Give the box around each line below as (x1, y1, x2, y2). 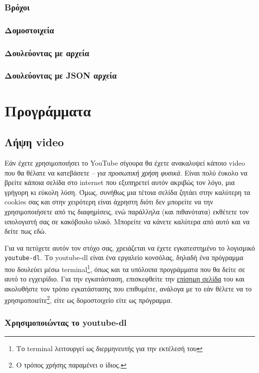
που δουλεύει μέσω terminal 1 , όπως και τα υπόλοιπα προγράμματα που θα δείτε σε (4, 262, 245, 274)
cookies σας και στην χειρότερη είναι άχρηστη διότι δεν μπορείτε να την (4, 196, 213, 207)
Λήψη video (4, 134, 64, 150)
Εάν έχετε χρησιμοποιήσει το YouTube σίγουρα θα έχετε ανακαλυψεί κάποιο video (4, 157, 245, 168)
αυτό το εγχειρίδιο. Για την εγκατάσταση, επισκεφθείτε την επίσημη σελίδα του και (4, 274, 245, 284)
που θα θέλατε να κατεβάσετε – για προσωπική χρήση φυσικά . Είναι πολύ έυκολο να (4, 167, 248, 178)
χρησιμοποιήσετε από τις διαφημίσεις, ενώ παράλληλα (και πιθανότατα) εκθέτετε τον (4, 206, 249, 216)
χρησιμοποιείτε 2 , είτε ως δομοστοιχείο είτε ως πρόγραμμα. (4, 293, 173, 305)
